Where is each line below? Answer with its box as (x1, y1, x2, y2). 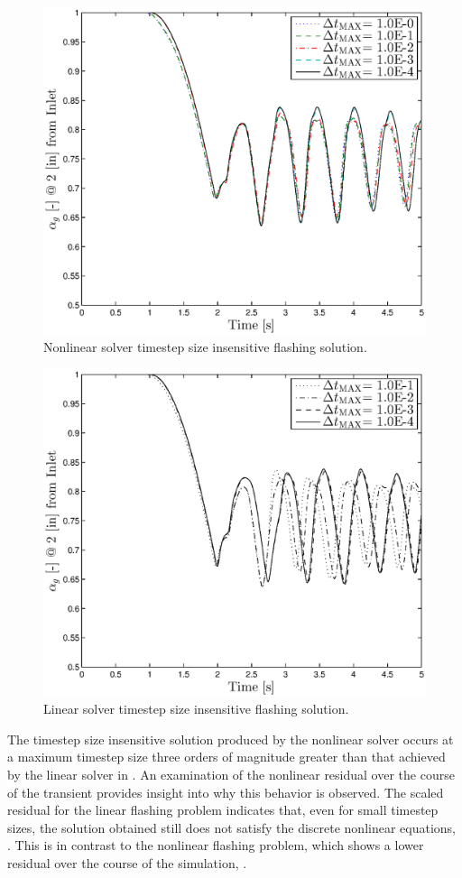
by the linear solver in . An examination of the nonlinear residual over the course (7, 765, 455, 783)
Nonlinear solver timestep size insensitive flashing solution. (43, 337, 367, 356)
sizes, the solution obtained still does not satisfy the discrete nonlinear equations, (7, 818, 456, 836)
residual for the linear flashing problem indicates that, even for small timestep (7, 800, 439, 819)
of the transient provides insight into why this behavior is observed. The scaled (7, 782, 444, 801)
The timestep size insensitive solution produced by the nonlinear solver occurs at (7, 729, 454, 748)
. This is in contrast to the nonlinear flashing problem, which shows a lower (7, 836, 424, 855)
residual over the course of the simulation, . (7, 853, 247, 872)
